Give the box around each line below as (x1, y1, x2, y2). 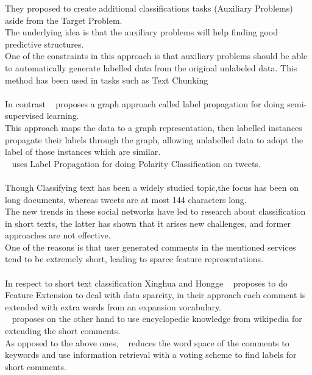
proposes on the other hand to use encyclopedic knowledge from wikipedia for (12, 312, 302, 325)
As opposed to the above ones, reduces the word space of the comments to (5, 336, 289, 349)
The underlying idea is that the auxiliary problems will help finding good (5, 26, 278, 38)
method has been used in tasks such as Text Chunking (5, 73, 208, 86)
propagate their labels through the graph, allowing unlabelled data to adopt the (5, 133, 303, 146)
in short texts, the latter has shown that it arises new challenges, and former (5, 216, 291, 229)
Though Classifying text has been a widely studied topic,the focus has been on (5, 180, 299, 193)
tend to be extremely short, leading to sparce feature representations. (5, 252, 264, 265)
